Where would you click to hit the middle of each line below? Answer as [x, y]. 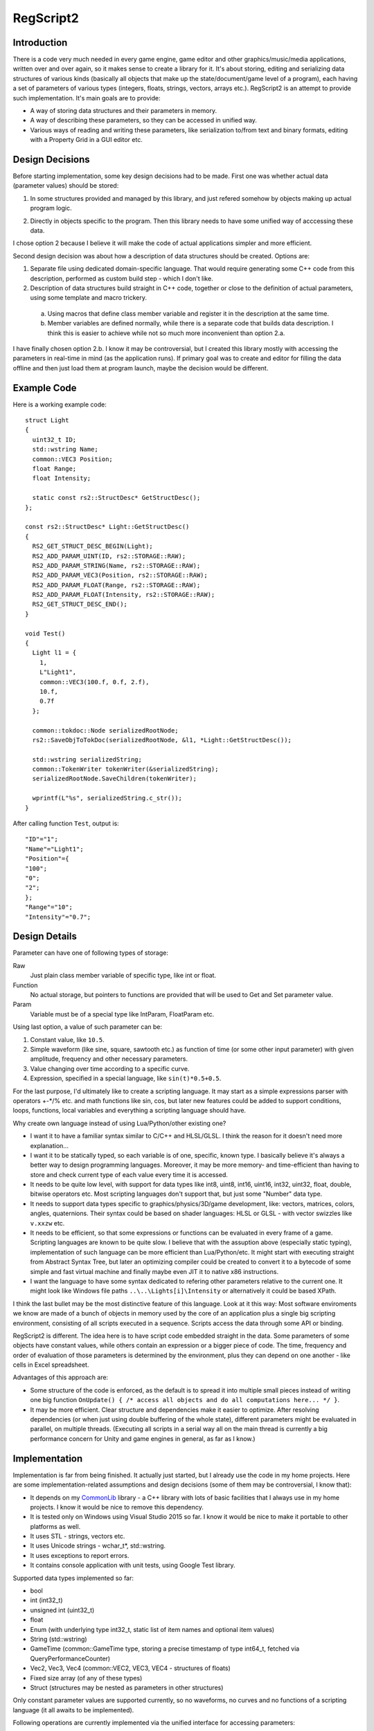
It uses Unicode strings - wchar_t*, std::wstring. [98, 1546]
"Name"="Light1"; [54, 849]
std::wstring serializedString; [87, 759]
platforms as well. [55, 1526]
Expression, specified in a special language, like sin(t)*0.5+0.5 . [126, 1078]
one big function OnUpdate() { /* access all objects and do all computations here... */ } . [185, 1400]
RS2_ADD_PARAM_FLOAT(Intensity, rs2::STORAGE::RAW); [124, 595]
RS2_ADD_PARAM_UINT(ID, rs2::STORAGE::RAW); [109, 556]
